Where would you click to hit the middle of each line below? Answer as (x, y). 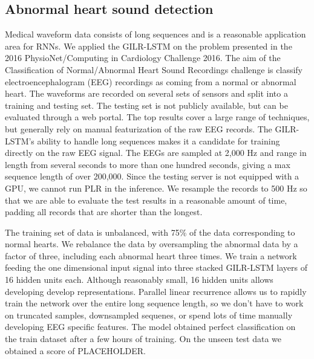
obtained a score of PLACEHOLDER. (75, 350)
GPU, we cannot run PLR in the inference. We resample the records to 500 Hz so (156, 188)
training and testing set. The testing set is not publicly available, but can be (146, 105)
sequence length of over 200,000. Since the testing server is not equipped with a (152, 176)
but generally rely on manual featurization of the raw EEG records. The (139, 128)
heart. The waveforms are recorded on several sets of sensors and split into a (146, 93)
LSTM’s (20, 141)
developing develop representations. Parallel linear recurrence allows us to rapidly (156, 291)
